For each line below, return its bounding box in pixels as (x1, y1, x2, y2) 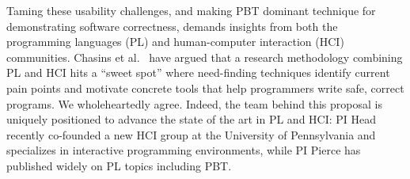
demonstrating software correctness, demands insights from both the (6, 17, 338, 34)
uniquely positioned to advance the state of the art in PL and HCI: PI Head (6, 111, 377, 128)
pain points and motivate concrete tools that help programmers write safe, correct (6, 79, 404, 96)
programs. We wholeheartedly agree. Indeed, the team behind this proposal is (6, 95, 382, 112)
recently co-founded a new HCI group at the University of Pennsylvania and (6, 126, 376, 143)
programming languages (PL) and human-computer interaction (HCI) (6, 33, 344, 50)
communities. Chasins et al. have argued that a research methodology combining (6, 48, 403, 65)
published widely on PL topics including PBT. (6, 157, 232, 173)
